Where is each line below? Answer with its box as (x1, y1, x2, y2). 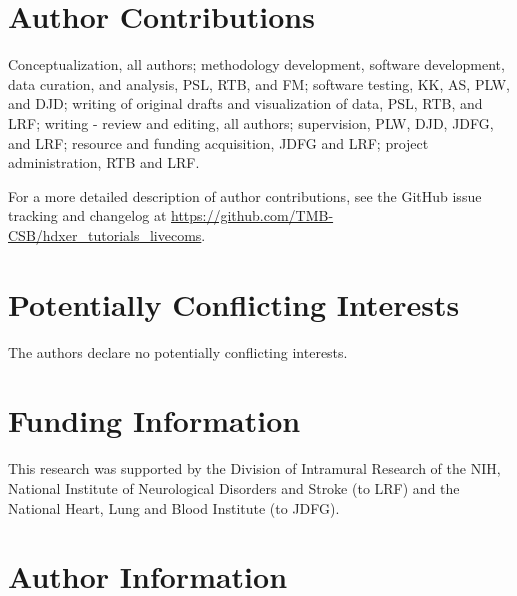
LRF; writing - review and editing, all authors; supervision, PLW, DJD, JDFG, (8, 112, 494, 133)
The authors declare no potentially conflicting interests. (8, 341, 348, 362)
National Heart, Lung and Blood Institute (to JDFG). (8, 497, 340, 518)
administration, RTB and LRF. (8, 152, 200, 173)
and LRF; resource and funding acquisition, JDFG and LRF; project (8, 132, 429, 153)
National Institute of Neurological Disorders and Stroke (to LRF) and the (8, 477, 460, 498)
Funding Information (8, 400, 301, 441)
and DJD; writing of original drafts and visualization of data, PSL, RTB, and (8, 93, 483, 114)
